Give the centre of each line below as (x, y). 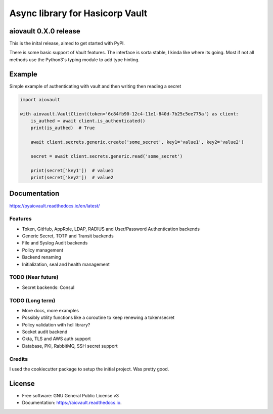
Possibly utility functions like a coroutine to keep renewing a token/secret (98, 318)
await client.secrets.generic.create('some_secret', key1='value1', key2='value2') (137, 142)
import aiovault (40, 99)
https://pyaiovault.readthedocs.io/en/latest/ (55, 205)
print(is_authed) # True (63, 128)
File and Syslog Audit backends (55, 243)
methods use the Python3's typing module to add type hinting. (75, 59)
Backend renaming (42, 257)
